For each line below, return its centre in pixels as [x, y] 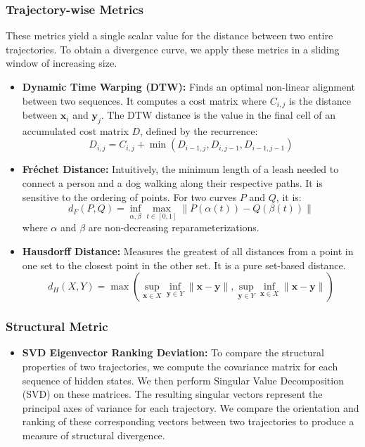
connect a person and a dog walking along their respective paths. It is [172, 183]
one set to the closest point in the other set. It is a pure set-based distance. [184, 265]
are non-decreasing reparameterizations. [174, 227]
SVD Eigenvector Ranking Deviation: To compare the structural [173, 352]
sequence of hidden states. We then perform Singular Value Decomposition [183, 380]
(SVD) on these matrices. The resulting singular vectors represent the [172, 394]
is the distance [320, 100]
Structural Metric [57, 326]
